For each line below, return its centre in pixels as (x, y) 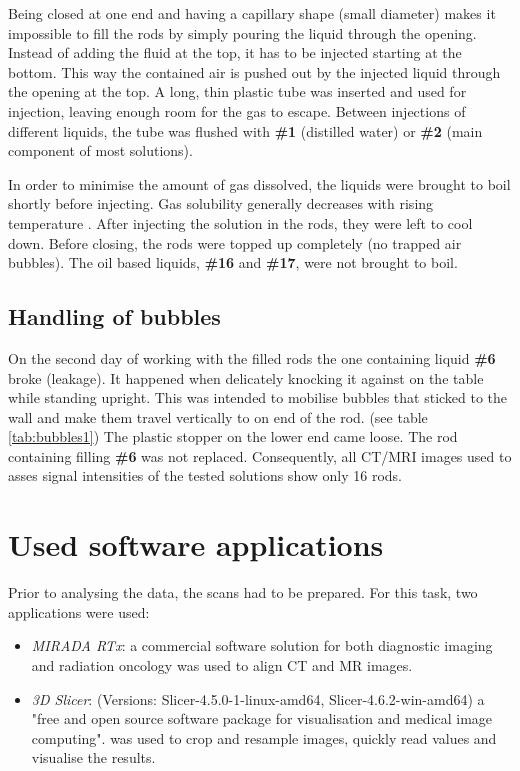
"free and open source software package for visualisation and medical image (262, 718)
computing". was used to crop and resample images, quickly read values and (264, 737)
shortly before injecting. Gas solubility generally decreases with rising (221, 203)
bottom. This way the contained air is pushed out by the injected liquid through (254, 71)
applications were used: (79, 611)
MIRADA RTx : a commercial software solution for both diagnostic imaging (262, 645)
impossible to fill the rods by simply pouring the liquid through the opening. (242, 32)
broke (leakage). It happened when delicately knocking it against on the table (246, 377)
